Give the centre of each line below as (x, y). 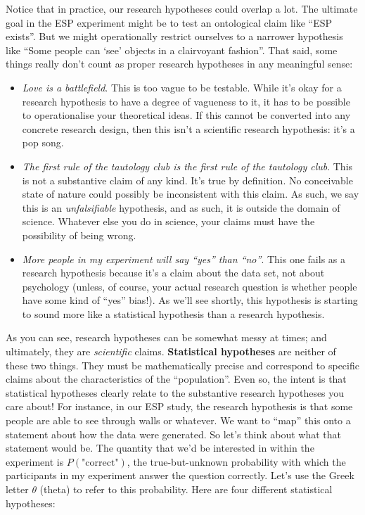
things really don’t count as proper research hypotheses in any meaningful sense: (179, 64)
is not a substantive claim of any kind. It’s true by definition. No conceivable (187, 180)
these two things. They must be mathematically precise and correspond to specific (182, 365)
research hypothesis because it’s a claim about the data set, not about (173, 273)
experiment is (35, 461)
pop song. (43, 142)
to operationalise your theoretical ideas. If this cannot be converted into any (186, 115)
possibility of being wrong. (79, 235)
